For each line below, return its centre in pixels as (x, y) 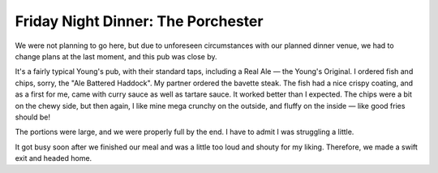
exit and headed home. (54, 158)
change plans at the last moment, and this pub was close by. (116, 56)
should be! (33, 117)
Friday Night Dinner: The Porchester (139, 21)
